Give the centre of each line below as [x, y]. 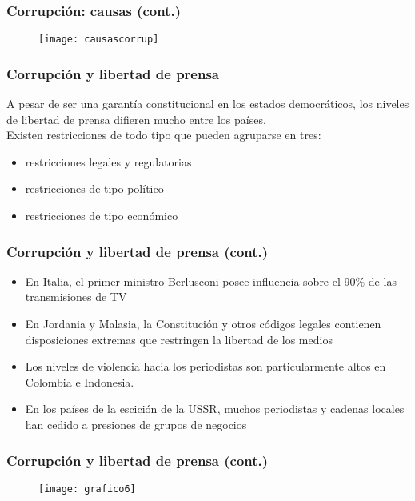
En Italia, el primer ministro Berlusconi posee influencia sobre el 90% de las [211, 281]
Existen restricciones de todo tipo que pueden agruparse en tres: [164, 135]
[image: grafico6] [87, 489]
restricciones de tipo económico [102, 216]
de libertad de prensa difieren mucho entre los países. [136, 119]
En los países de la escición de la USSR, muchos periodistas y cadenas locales [215, 409]
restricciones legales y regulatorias [108, 161]
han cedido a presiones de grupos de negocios [136, 425]
